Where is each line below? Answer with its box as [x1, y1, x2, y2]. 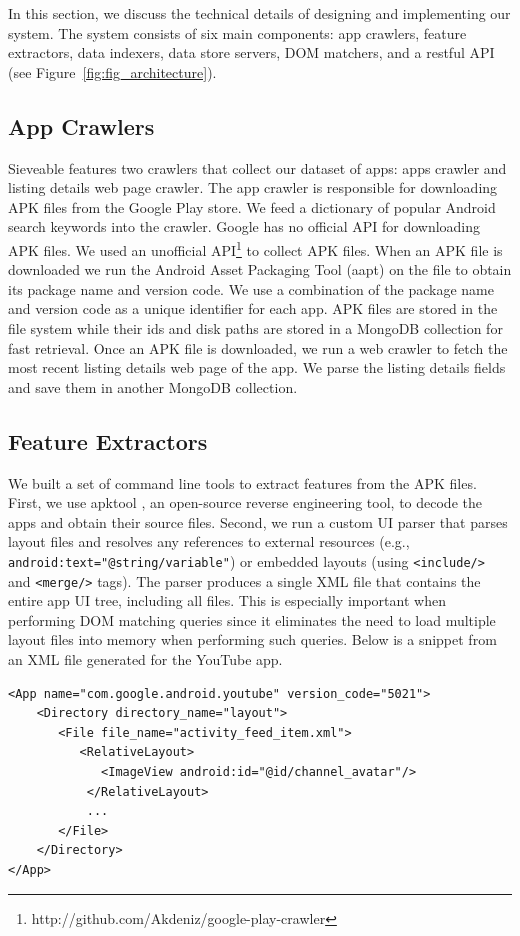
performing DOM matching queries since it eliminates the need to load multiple [8, 609, 496, 630]
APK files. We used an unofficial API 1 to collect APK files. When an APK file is [8, 236, 503, 260]
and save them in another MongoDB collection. [8, 376, 298, 397]
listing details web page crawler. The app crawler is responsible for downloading [8, 177, 498, 198]
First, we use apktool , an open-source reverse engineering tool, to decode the [8, 492, 482, 513]
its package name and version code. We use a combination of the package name [8, 278, 494, 299]
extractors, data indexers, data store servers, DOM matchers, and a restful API [8, 42, 495, 63]
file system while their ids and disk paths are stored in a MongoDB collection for [8, 317, 503, 338]
